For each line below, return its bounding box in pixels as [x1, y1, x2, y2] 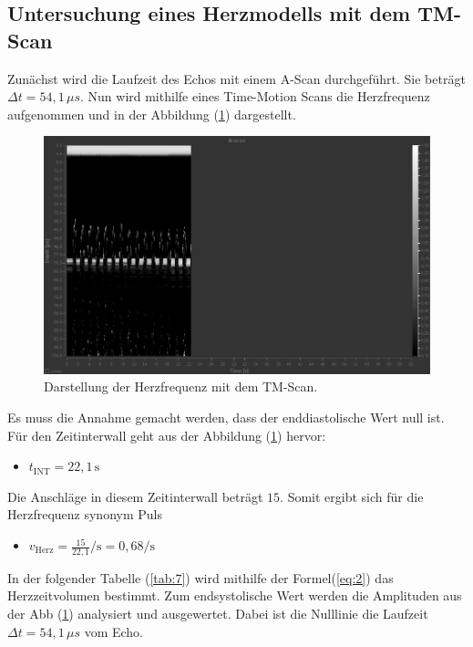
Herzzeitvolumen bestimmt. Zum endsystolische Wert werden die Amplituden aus [7, 586, 462, 605]
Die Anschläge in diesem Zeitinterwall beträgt [7, 486, 263, 506]
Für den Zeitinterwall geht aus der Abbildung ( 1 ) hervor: [7, 425, 326, 444]
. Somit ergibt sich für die [280, 486, 424, 506]
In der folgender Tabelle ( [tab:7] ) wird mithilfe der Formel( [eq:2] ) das [7, 568, 394, 587]
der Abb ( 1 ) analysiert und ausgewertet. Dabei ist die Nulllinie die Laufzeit [7, 604, 428, 623]
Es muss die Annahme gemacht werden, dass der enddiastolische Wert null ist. [7, 408, 445, 427]
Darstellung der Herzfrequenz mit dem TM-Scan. [44, 377, 318, 396]
